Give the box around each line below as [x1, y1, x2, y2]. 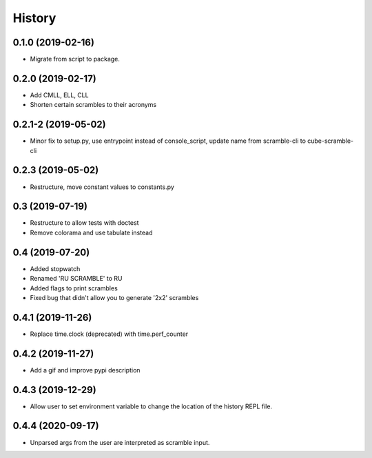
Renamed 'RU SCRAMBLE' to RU [30, 275, 123, 283]
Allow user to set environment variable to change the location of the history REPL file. [30, 402, 272, 410]
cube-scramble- [307, 137, 354, 145]
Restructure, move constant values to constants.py [30, 183, 175, 191]
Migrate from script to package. [30, 55, 121, 63]
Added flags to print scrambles [30, 283, 118, 292]
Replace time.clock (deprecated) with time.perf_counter [30, 330, 189, 338]
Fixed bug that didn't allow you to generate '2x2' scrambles [30, 293, 199, 301]
